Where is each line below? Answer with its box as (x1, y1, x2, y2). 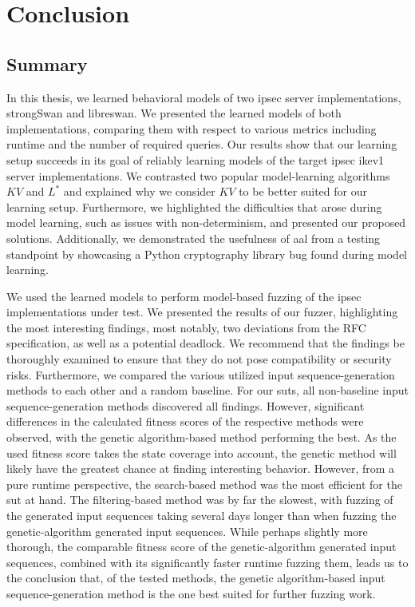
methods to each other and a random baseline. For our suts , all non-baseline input (6, 382, 409, 399)
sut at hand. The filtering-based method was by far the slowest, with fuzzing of (6, 491, 393, 508)
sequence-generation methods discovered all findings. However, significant (6, 397, 365, 414)
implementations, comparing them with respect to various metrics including (6, 120, 377, 137)
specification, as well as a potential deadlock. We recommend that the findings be (6, 335, 405, 351)
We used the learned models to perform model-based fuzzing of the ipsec (6, 288, 362, 304)
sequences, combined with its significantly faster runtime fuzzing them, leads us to (6, 553, 409, 570)
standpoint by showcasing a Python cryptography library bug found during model (6, 245, 408, 262)
